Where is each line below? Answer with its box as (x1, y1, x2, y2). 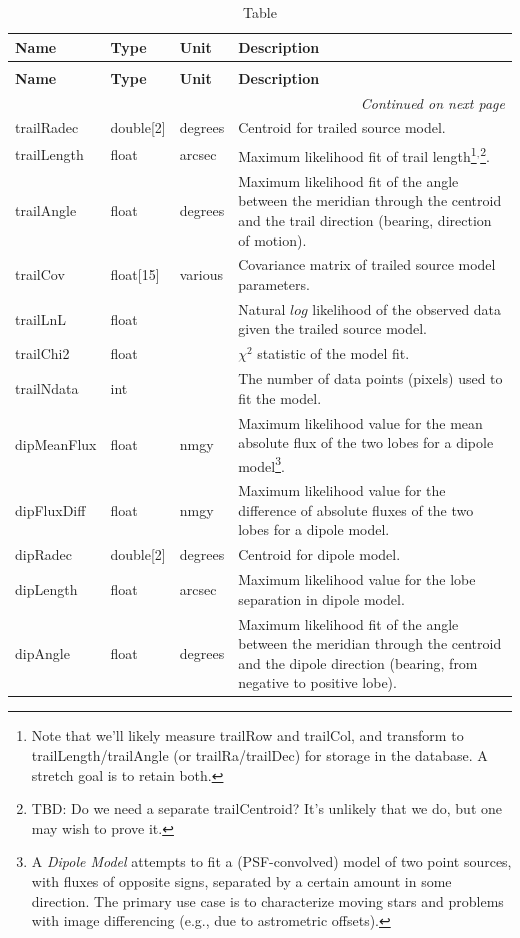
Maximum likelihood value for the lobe (238, 569, 476, 590)
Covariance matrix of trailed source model (238, 254, 496, 275)
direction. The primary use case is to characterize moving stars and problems (31, 890, 504, 911)
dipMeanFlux (15, 433, 97, 454)
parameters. (238, 273, 310, 294)
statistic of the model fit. (257, 343, 410, 364)
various (179, 264, 224, 285)
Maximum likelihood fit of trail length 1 (238, 143, 477, 166)
